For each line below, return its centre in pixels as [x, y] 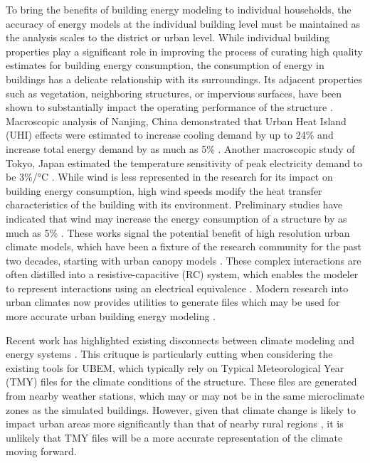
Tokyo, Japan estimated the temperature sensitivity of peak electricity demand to [184, 163]
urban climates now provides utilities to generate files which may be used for [173, 302]
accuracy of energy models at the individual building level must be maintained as [183, 23]
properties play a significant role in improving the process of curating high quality [184, 51]
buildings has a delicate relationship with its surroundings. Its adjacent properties [184, 79]
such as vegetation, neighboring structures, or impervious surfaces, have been [174, 93]
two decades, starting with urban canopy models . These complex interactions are [184, 260]
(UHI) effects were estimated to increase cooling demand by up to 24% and [170, 135]
